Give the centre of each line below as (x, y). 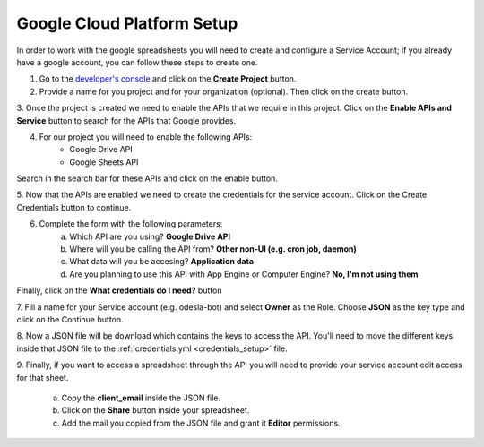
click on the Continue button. (70, 319)
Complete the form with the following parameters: (131, 224)
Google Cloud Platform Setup (127, 23)
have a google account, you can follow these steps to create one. (137, 62)
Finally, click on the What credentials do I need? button (119, 290)
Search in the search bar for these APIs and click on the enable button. (147, 178)
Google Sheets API (104, 162)
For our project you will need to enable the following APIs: (146, 137)
